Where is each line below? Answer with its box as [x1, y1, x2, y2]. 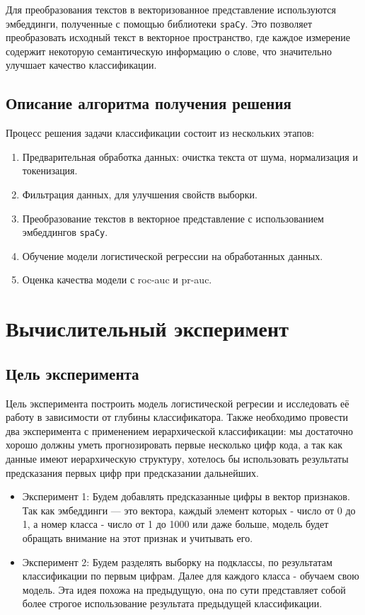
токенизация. [22, 163, 78, 178]
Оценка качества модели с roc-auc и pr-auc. [22, 272, 212, 287]
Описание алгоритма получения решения [6, 92, 291, 114]
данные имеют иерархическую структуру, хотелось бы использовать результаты [6, 451, 349, 466]
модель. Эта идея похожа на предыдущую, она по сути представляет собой [22, 582, 346, 597]
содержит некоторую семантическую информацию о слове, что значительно [6, 43, 332, 58]
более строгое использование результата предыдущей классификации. [22, 596, 323, 611]
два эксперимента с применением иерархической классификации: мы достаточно [6, 423, 354, 438]
